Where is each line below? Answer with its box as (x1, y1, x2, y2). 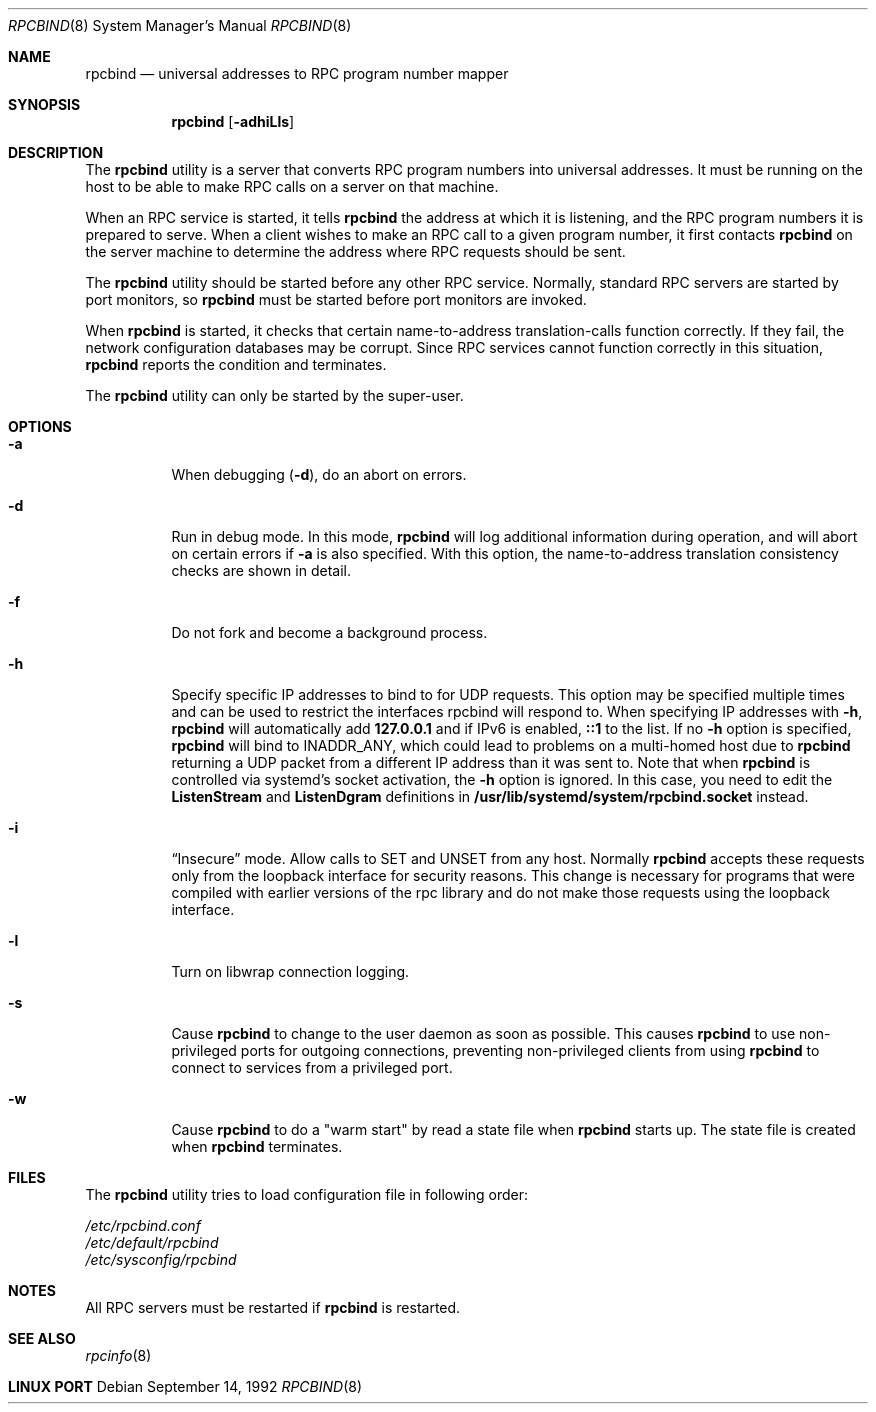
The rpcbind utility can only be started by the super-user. (85, 387, 464, 404)
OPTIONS (8, 418, 72, 435)
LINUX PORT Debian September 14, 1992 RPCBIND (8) (8, 1378, 362, 1395)
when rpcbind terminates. (171, 1138, 343, 1155)
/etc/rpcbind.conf (85, 1217, 201, 1234)
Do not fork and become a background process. (171, 624, 488, 641)
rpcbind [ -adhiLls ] (171, 113, 295, 130)
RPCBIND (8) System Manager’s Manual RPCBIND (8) (8, 17, 352, 34)
